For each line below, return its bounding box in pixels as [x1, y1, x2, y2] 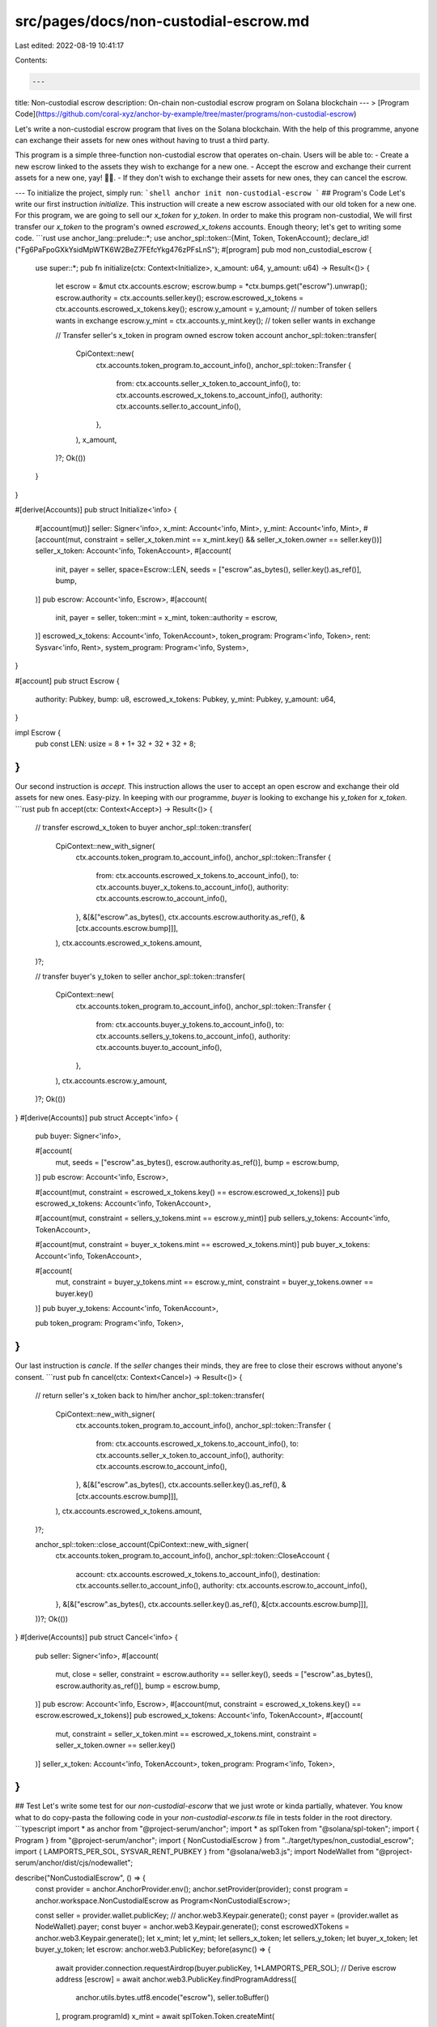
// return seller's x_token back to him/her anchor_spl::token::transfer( [35, 1391, 265, 1400]
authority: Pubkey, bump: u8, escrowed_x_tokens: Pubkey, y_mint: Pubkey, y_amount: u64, [35, 694, 336, 704]
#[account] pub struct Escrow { [15, 675, 121, 685]
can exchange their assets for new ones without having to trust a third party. [15, 135, 270, 145]
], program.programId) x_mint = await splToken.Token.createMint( [55, 2011, 275, 2021]
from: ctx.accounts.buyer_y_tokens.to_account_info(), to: [95, 1020, 285, 1030]
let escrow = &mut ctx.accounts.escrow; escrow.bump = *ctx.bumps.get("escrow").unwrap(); [55, 281, 367, 291]
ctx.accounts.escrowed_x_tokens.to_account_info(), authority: [116, 390, 323, 400]
